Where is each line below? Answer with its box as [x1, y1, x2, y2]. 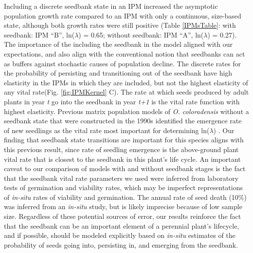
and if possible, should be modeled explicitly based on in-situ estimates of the [4, 230, 235, 240]
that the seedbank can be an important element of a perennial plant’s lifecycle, [4, 220, 239, 231]
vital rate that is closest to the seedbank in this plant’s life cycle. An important [4, 154, 241, 164]
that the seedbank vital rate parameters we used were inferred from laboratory [4, 173, 239, 183]
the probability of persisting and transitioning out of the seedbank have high [4, 68, 233, 78]
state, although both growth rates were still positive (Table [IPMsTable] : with [4, 20, 236, 30]
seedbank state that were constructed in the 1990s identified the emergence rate [4, 116, 242, 126]
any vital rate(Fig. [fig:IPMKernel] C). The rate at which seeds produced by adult [4, 87, 249, 97]
